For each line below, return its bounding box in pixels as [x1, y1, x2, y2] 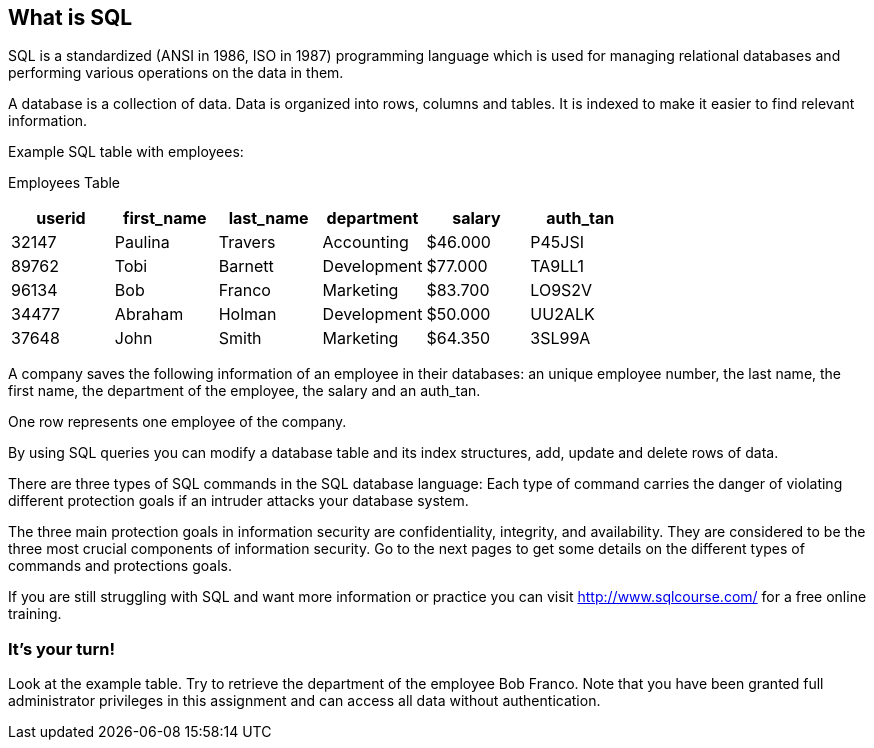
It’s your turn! [8, 638, 115, 659]
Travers [218, 232, 276, 253]
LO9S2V [530, 280, 593, 301]
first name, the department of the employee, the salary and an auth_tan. [8, 382, 481, 400]
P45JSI [530, 232, 585, 253]
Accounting [322, 232, 409, 253]
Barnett [218, 256, 274, 277]
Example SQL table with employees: [8, 143, 244, 161]
